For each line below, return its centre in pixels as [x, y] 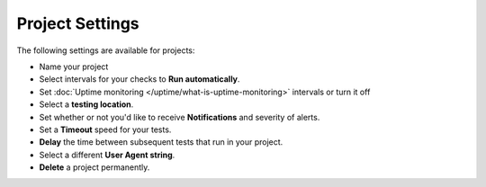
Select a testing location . [86, 104]
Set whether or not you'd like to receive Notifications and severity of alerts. [180, 117]
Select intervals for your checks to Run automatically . [139, 79]
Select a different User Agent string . [107, 155]
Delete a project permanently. [94, 167]
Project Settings [78, 23]
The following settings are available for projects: [106, 50]
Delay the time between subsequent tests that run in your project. [161, 142]
